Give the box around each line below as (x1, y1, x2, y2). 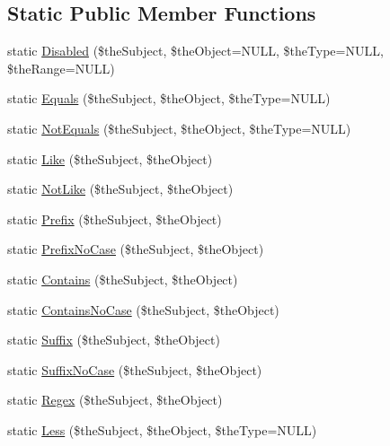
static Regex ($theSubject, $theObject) (7, 390, 223, 409)
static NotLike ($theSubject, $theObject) (7, 179, 234, 198)
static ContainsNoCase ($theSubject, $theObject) (7, 300, 279, 319)
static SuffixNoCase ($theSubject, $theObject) (7, 360, 262, 379)
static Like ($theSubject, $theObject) (7, 149, 213, 168)
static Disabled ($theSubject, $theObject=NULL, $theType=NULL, (7, 41, 384, 60)
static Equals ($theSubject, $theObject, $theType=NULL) (7, 89, 331, 108)
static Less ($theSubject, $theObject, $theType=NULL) (7, 420, 317, 439)
